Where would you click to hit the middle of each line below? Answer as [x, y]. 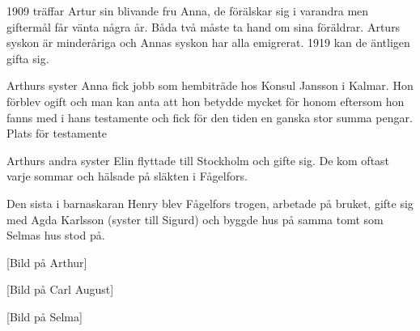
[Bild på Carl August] [60, 289]
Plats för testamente [57, 133]
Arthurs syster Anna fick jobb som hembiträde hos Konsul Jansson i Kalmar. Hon [210, 85]
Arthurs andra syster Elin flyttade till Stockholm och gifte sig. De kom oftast [198, 160]
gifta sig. [28, 58]
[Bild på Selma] [45, 316]
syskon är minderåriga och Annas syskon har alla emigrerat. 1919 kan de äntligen [208, 42]
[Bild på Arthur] [47, 262]
